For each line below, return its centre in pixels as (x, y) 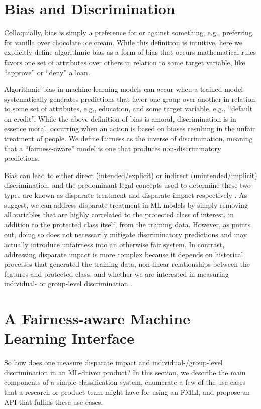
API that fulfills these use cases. (54, 402)
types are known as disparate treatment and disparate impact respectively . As (126, 195)
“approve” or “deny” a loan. (47, 72)
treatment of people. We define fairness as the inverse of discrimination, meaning (128, 138)
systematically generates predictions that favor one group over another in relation (130, 99)
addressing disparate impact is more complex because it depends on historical (124, 254)
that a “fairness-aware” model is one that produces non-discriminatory (113, 148)
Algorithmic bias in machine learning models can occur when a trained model (124, 89)
